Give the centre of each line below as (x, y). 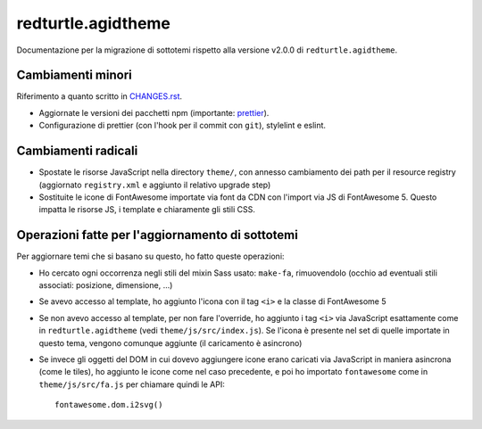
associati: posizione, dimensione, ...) (106, 285)
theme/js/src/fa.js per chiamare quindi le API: (132, 384)
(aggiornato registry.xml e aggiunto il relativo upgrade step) (155, 185)
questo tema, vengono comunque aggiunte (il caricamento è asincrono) (170, 342)
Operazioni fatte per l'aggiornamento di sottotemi (157, 235)
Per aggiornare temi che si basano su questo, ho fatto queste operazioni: (150, 256)
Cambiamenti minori (75, 75)
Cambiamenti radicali (77, 151)
